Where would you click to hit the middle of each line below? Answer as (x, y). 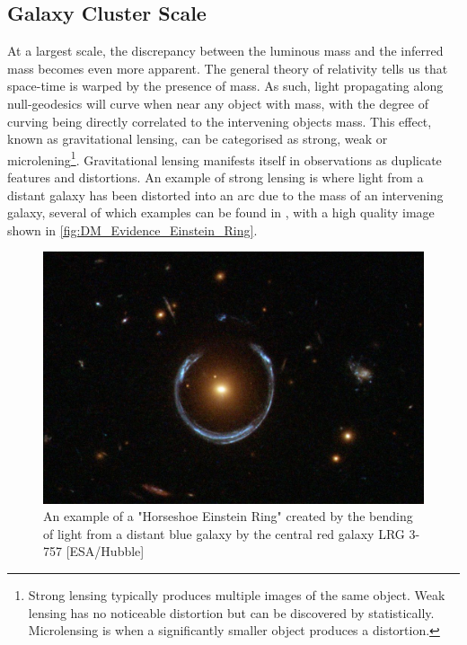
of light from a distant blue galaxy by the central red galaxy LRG (224, 533)
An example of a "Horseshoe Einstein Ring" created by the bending (228, 516)
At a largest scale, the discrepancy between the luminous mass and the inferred (225, 51)
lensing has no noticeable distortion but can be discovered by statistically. (231, 612)
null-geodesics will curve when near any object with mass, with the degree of (218, 103)
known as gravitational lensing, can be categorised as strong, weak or (198, 139)
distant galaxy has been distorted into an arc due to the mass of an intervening (225, 194)
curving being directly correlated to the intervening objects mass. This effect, (220, 121)
